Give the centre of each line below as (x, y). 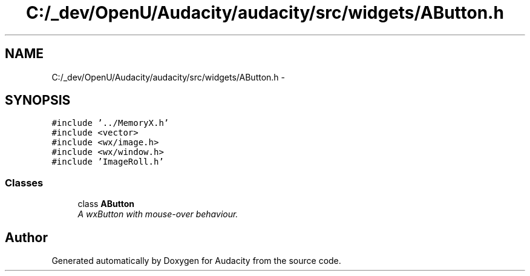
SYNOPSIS (38, 100)
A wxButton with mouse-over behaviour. (158, 214)
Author (26, 237)
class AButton (106, 204)
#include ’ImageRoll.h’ (108, 162)
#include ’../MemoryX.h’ (110, 123)
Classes (24, 182)
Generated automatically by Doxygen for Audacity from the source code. (196, 261)
